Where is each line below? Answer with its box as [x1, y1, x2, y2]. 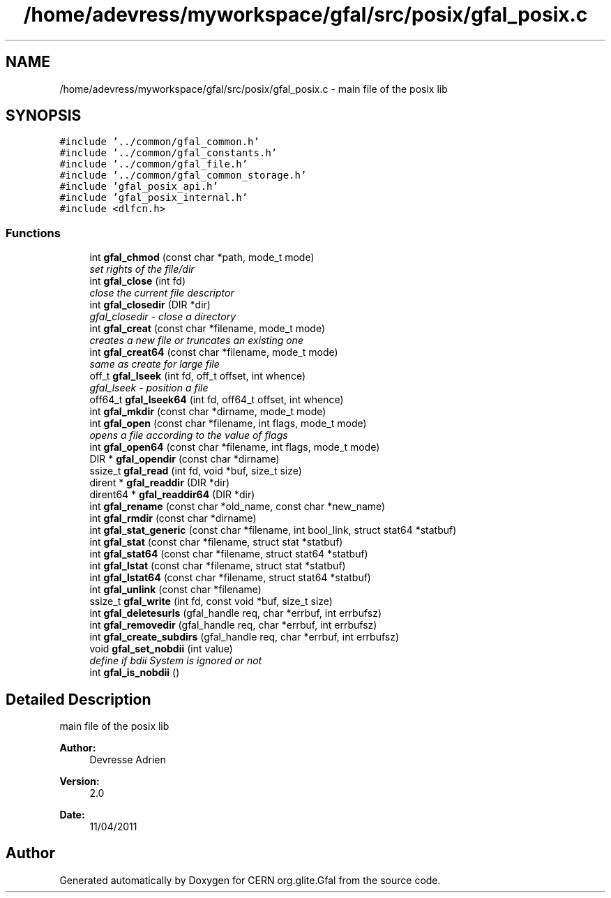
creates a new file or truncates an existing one [89, 334, 303, 347]
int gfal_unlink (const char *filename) [89, 583, 262, 596]
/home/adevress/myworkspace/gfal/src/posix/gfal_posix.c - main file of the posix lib [59, 82, 448, 95]
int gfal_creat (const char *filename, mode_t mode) [89, 322, 325, 335]
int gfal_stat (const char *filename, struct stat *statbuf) [89, 536, 343, 548]
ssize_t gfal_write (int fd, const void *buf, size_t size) [89, 595, 333, 608]
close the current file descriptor [89, 287, 234, 299]
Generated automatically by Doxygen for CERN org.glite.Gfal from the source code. [59, 874, 441, 886]
